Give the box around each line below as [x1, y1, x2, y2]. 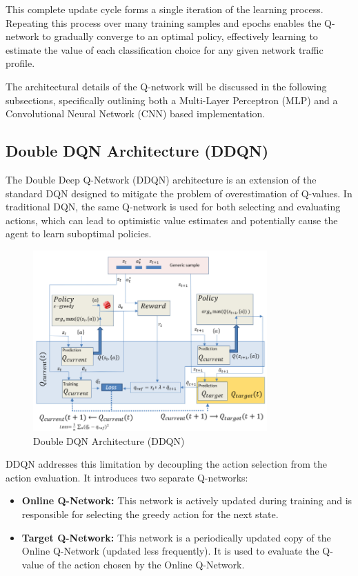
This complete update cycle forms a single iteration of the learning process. [6, 2, 324, 16]
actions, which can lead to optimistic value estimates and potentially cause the [6, 212, 338, 227]
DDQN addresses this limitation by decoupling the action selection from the [6, 457, 327, 471]
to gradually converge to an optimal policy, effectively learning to [42, 29, 318, 43]
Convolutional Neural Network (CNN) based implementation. [6, 106, 266, 121]
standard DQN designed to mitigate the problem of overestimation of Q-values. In [6, 186, 352, 200]
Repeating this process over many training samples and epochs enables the [6, 15, 321, 30]
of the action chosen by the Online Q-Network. [46, 557, 245, 571]
